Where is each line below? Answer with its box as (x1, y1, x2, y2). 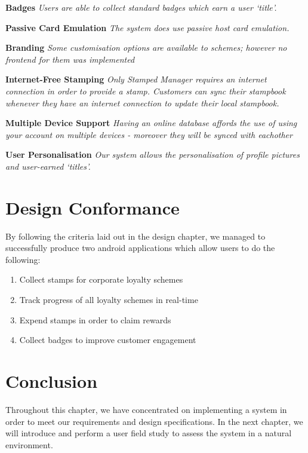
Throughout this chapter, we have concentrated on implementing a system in (5, 403, 287, 415)
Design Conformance (5, 195, 180, 219)
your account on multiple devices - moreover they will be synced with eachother (5, 128, 292, 140)
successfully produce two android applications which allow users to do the (5, 241, 275, 254)
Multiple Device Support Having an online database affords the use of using (5, 117, 297, 129)
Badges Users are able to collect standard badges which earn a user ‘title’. (5, 1, 277, 13)
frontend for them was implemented (5, 53, 135, 65)
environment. (5, 438, 53, 451)
